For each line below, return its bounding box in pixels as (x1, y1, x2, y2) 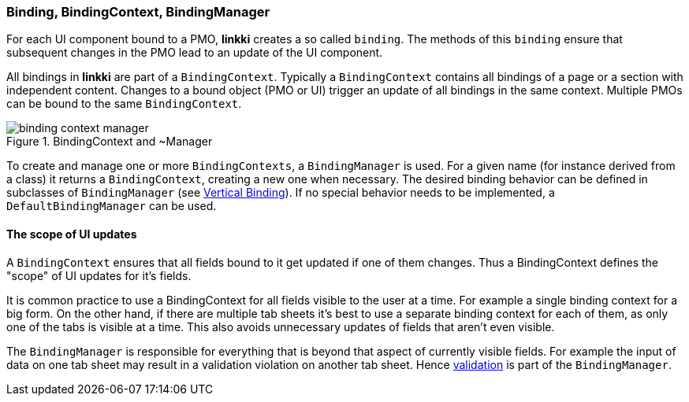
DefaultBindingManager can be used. (6, 199, 217, 213)
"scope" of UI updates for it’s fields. (6, 268, 192, 282)
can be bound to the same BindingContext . (6, 97, 242, 111)
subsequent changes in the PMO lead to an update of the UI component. (6, 46, 383, 60)
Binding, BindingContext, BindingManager (6, 4, 270, 20)
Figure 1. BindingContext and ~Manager (6, 135, 213, 149)
